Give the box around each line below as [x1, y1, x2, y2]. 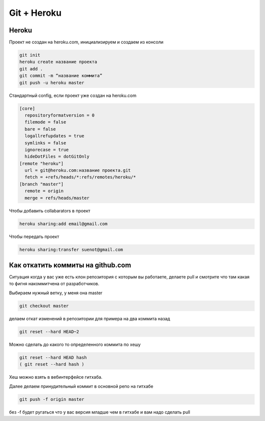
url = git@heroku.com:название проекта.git [25, 168, 131, 173]
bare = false [25, 126, 56, 132]
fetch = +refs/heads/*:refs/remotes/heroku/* [25, 175, 136, 180]
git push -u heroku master [19, 80, 84, 86]
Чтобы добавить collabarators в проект [9, 208, 91, 213]
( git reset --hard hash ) [19, 361, 84, 367]
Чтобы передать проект [9, 234, 59, 240]
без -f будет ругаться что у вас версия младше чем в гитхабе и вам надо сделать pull [9, 409, 190, 415]
